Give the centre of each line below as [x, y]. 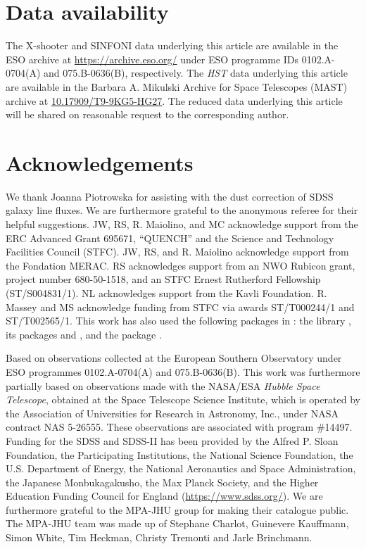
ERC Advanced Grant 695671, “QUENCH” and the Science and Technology [170, 238]
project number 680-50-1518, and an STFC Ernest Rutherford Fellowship [163, 279]
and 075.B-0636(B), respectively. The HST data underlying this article [196, 73]
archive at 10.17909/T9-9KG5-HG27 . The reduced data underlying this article [174, 100]
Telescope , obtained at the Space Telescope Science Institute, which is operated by [183, 399]
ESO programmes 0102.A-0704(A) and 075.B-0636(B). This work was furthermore [183, 371]
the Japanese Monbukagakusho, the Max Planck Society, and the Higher [162, 482]
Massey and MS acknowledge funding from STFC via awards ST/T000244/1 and [180, 307]
